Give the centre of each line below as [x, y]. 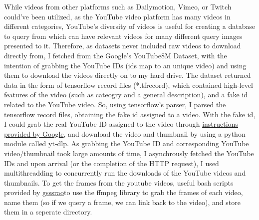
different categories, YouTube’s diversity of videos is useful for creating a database [130, 26]
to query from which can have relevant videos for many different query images [123, 36]
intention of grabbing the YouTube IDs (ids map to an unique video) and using [125, 65]
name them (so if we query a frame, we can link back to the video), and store [122, 202]
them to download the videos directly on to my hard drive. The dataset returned [128, 75]
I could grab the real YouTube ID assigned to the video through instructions [121, 124]
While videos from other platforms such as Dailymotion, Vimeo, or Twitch [118, 6]
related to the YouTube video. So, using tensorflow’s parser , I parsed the [115, 104]
